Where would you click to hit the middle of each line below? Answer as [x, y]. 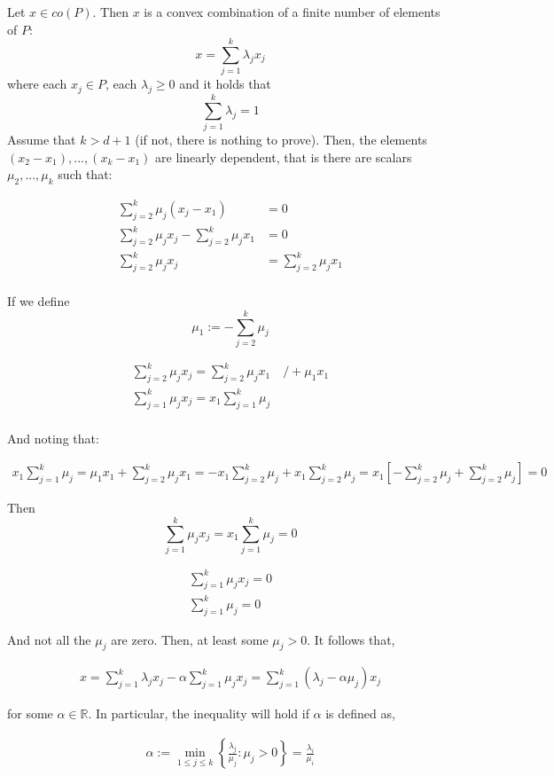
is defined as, [360, 713]
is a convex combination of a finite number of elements [292, 12]
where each [37, 84]
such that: [85, 174]
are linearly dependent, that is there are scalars [284, 157]
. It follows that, [351, 639]
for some [30, 713]
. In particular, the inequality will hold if [199, 713]
